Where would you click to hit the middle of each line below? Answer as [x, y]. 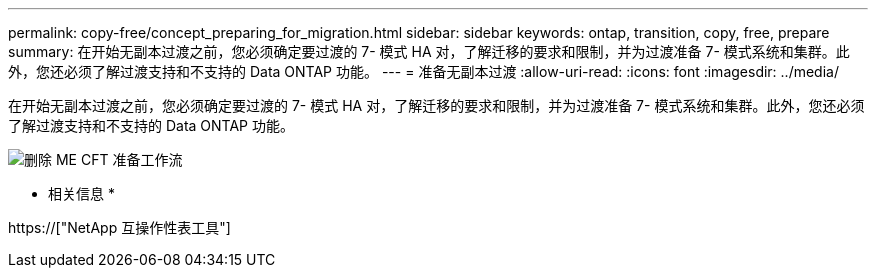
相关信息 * [81, 193]
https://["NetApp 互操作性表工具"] [119, 227]
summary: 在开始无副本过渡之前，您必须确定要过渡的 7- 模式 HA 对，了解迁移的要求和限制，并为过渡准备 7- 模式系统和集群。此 [429, 51]
